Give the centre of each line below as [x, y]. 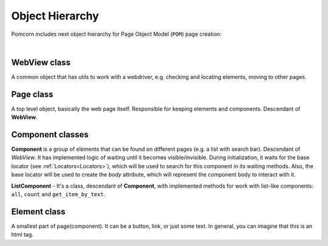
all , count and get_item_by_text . [58, 194]
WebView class [41, 62]
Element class [39, 212]
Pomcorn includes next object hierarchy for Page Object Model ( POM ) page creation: [116, 34]
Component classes [50, 135]
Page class [32, 94]
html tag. [22, 234]
